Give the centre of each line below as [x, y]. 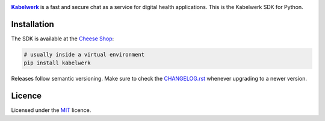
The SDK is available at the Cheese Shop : [63, 39]
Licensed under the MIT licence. [51, 110]
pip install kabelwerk [57, 63]
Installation [32, 24]
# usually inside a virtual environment [84, 54]
